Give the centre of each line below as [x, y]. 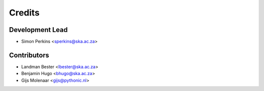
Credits [24, 13]
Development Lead [38, 30]
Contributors [29, 55]
